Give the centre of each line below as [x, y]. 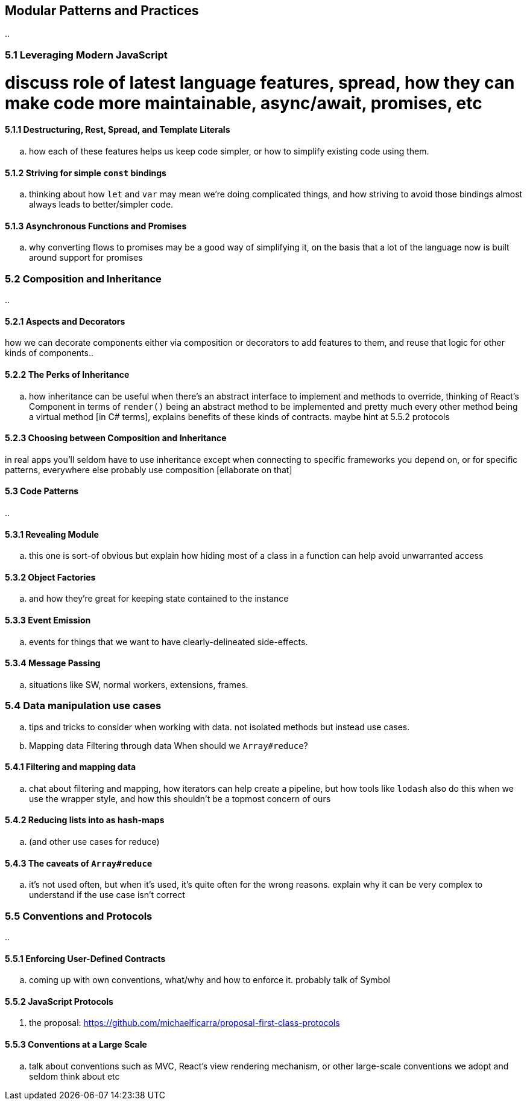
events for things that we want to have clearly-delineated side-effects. [169, 642]
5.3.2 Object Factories [50, 577]
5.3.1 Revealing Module [52, 534]
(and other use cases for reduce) [94, 842]
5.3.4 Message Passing [53, 663]
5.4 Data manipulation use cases [83, 706]
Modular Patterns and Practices [102, 11]
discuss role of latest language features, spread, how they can [260, 82]
